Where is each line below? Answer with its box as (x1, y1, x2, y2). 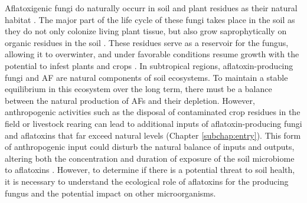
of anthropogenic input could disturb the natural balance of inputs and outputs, (5, 140, 295, 153)
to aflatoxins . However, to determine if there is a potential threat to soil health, (5, 163, 295, 176)
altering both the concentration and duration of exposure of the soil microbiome (5, 152, 295, 164)
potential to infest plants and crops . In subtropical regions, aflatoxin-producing (5, 59, 293, 71)
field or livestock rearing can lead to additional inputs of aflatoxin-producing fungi (5, 117, 302, 129)
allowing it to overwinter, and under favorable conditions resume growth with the (5, 48, 299, 60)
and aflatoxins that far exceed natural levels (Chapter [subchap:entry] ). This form (5, 129, 301, 141)
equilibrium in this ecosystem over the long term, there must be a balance (5, 83, 272, 95)
